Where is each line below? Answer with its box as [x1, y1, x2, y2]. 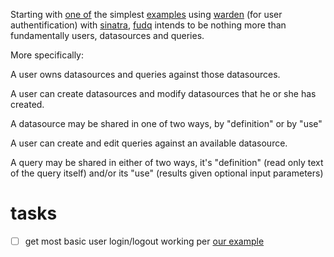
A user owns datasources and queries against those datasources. [10, 69, 281, 80]
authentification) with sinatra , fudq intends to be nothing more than [10, 19, 287, 31]
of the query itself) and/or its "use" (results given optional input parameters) [10, 167, 324, 179]
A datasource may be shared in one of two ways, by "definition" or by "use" [10, 118, 323, 129]
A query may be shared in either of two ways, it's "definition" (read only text [10, 157, 324, 168]
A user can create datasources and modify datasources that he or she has [10, 88, 317, 99]
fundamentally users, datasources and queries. [10, 30, 205, 41]
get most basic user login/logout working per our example [24, 235, 265, 247]
